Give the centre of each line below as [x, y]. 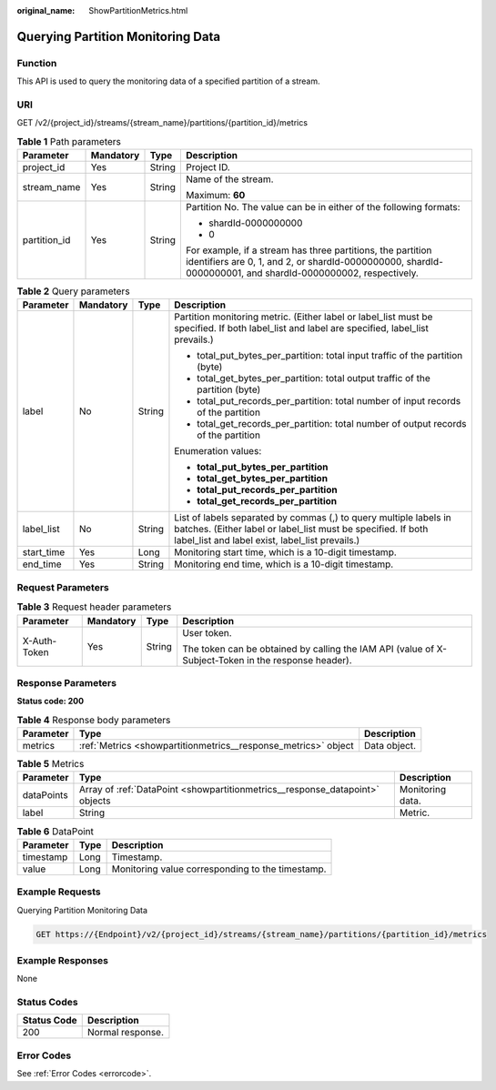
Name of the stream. [229, 179]
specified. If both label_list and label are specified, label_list [302, 328]
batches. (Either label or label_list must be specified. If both [301, 530]
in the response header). [299, 660]
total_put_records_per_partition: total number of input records [329, 401]
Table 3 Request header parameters [94, 607]
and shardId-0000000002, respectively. [332, 273]
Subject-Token [213, 660]
